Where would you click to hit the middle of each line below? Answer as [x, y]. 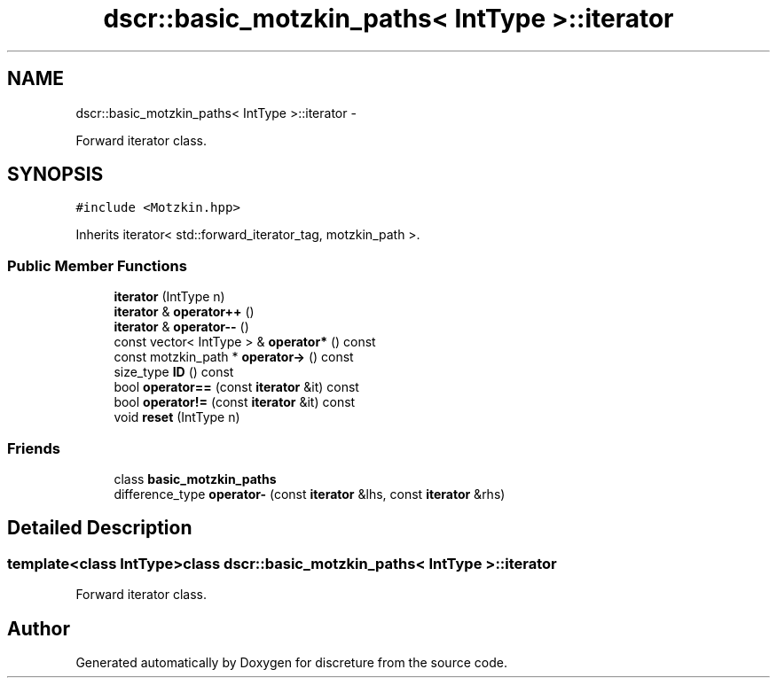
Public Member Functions [97, 265]
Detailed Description [100, 528]
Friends [34, 448]
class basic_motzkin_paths [195, 479]
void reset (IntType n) [177, 417]
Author [39, 628]
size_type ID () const [174, 372]
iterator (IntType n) [169, 297]
